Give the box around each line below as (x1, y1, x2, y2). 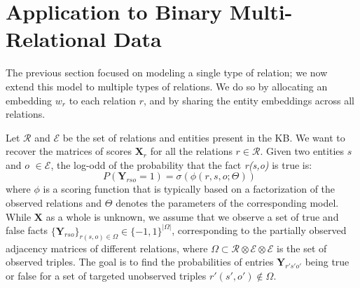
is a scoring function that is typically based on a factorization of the (43, 181, 335, 196)
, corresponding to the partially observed (172, 223, 347, 238)
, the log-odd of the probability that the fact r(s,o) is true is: (50, 157, 312, 172)
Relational (6, 25, 106, 53)
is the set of (277, 240, 327, 255)
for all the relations (150, 144, 233, 158)
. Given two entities (260, 144, 345, 158)
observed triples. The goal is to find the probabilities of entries (6, 254, 274, 269)
